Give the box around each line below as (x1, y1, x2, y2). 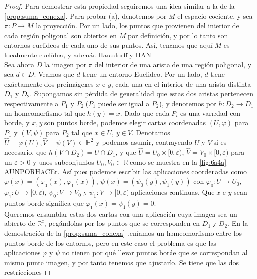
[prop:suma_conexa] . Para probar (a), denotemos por (4, 10, 167, 21)
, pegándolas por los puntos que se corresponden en (44, 218, 200, 228)
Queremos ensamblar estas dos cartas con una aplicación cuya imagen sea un (4, 208, 237, 219)
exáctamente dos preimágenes (4, 78, 94, 89)
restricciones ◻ (4, 267, 51, 277)
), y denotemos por (159, 98, 216, 108)
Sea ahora (4, 59, 34, 69)
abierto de (4, 218, 35, 228)
